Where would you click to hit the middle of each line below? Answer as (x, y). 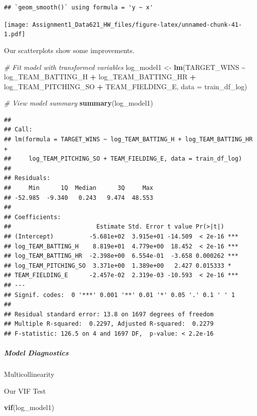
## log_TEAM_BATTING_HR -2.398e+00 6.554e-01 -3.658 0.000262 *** (121, 256)
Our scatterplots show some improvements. (69, 50)
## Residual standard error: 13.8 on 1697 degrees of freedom (109, 314)
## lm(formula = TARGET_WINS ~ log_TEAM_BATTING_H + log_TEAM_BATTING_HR (128, 140)
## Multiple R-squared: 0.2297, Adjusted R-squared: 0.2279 (109, 324)
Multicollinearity (29, 374)
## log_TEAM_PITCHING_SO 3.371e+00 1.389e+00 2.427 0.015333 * (118, 266)
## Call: (18, 130)
